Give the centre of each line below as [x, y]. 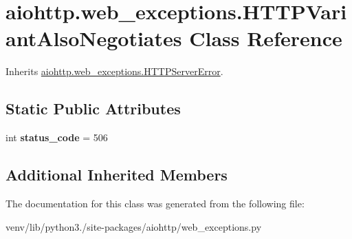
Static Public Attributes [93, 108]
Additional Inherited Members [117, 175]
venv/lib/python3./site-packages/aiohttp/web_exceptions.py [134, 226]
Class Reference [266, 38]
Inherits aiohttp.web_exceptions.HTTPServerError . [114, 71]
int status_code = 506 [57, 137]
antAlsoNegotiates [94, 38]
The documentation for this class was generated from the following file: [155, 203]
